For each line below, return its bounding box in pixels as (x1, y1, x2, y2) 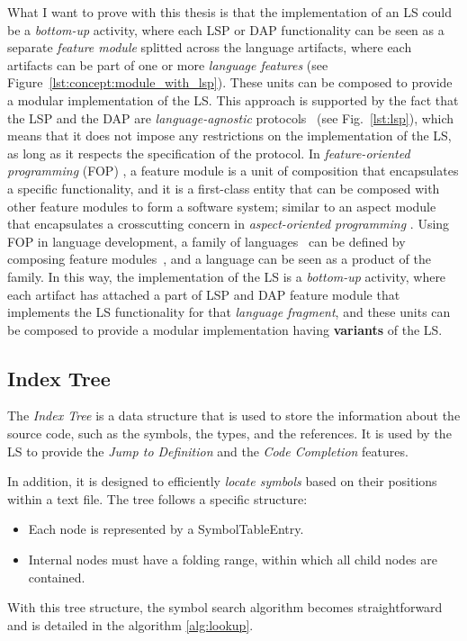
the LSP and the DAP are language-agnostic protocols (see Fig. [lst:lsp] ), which (7, 108, 454, 127)
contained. (28, 567, 85, 586)
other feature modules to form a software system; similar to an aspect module (7, 196, 436, 215)
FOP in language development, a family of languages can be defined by (7, 231, 406, 250)
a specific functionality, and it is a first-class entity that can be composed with (7, 178, 440, 197)
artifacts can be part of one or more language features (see (7, 55, 328, 74)
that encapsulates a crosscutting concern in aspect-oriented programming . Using (7, 214, 450, 233)
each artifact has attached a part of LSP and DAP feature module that (7, 284, 400, 303)
